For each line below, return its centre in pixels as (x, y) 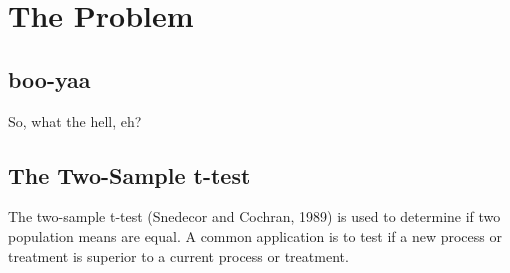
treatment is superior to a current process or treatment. (178, 255)
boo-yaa (49, 78)
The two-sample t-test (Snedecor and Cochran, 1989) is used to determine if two (254, 216)
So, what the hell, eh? (75, 120)
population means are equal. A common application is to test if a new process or (255, 235)
